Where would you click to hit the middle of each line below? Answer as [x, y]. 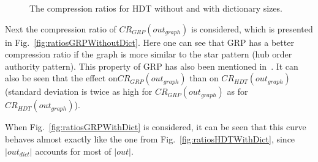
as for [237, 91]
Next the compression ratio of [61, 28]
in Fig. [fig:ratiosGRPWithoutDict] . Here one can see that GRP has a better [150, 42]
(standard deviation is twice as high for [79, 91]
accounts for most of [73, 151]
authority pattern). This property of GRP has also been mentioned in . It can [152, 66]
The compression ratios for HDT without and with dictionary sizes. [156, 8]
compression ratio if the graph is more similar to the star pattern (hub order [149, 54]
